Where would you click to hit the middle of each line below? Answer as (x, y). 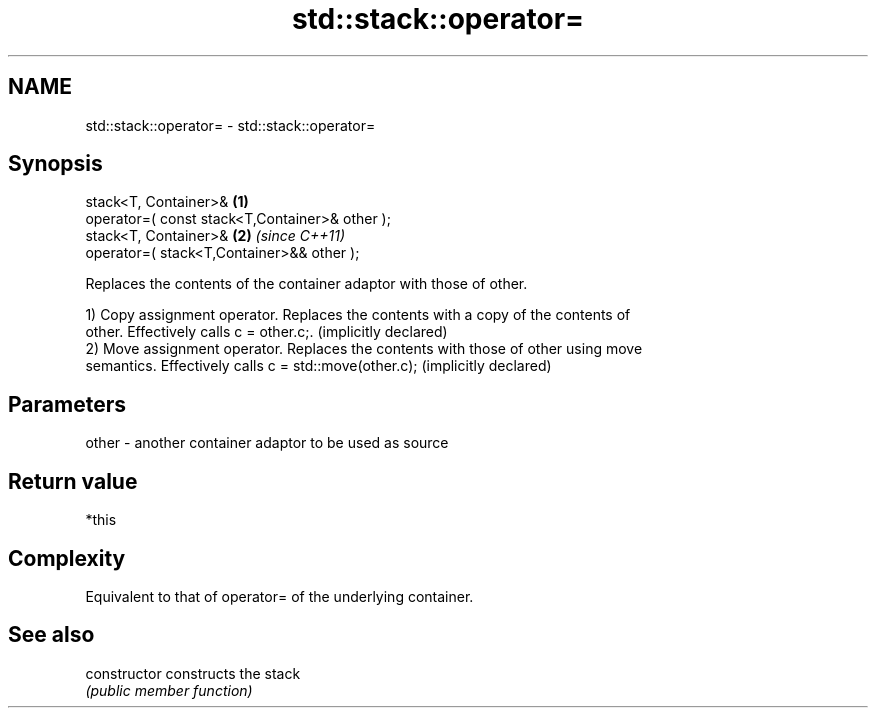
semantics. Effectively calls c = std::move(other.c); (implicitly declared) (318, 366)
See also (51, 635)
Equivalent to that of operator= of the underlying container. (279, 596)
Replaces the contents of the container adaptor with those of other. (306, 284)
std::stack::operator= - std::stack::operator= (230, 125)
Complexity (67, 558)
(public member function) (169, 690)
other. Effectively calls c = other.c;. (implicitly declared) (266, 332)
